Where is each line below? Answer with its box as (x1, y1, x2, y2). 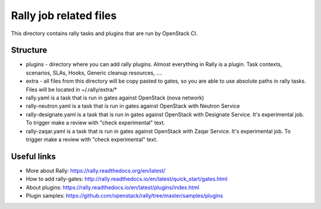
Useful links (11, 151, 56, 161)
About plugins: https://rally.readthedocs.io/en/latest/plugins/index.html (26, 183, 199, 191)
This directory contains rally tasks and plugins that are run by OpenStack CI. (11, 30, 198, 37)
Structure (11, 45, 48, 55)
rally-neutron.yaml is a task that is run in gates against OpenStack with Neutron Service (26, 102, 240, 110)
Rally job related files (11, 9, 117, 22)
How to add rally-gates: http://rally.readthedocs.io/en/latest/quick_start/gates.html (26, 176, 228, 183)
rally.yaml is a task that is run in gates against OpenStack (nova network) (26, 94, 204, 101)
